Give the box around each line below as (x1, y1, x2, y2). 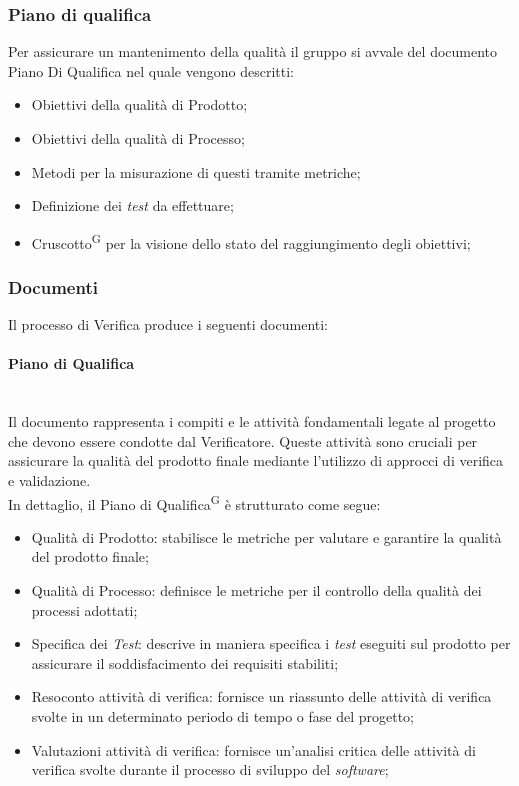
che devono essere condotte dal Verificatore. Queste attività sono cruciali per (8, 430, 478, 451)
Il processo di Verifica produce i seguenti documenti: (8, 314, 329, 335)
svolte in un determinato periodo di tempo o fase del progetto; (31, 706, 414, 727)
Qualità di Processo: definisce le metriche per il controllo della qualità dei (31, 580, 482, 601)
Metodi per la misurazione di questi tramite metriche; (31, 161, 361, 182)
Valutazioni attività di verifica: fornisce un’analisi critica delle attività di (31, 739, 476, 760)
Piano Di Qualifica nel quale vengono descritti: (8, 60, 294, 81)
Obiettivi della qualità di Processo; (31, 128, 245, 148)
